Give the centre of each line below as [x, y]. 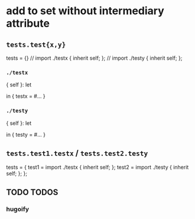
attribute [28, 23]
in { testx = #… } [26, 96]
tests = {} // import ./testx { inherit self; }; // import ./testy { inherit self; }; [94, 58]
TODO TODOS [32, 192]
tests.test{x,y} [36, 44]
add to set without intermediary [85, 11]
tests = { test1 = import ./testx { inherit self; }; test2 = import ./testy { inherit [97, 168]
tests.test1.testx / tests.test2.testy [77, 153]
